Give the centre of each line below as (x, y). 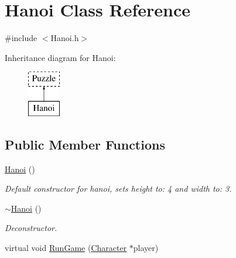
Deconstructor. (31, 228)
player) (146, 248)
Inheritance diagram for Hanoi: (60, 57)
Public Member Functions (85, 144)
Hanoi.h (65, 38)
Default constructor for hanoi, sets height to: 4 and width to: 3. (118, 189)
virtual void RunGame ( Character (66, 248)
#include (21, 38)
